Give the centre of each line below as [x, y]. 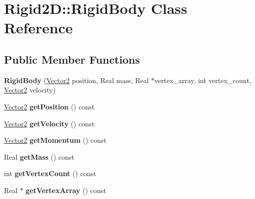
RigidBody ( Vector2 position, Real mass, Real [76, 80]
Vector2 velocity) [30, 90]
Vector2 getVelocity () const [49, 123]
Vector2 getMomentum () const [55, 140]
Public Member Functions [72, 59]
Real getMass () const [39, 156]
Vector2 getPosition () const [49, 106]
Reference [38, 28]
